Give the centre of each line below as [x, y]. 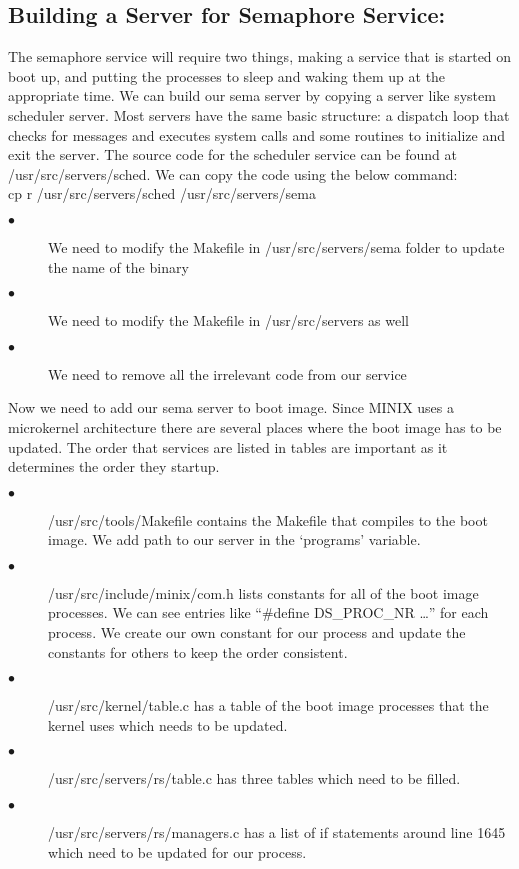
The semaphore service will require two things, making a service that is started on [260, 56]
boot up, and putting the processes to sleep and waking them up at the [227, 75]
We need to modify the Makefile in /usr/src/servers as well [229, 320]
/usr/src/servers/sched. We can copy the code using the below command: [233, 173]
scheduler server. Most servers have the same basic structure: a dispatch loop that [259, 114]
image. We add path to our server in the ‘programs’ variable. [234, 539]
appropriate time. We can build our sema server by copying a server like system [252, 95]
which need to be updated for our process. [177, 851]
